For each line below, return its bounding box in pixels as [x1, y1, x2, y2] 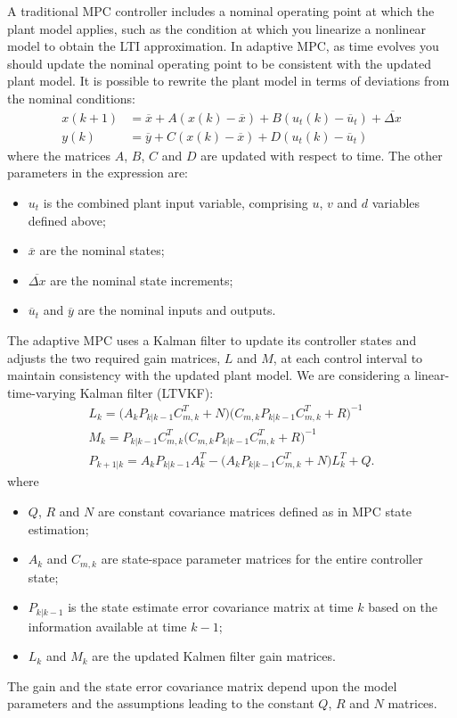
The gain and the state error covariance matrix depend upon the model [7, 676, 397, 695]
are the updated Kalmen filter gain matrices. [92, 647, 336, 665]
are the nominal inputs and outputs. [78, 301, 276, 319]
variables [371, 194, 420, 212]
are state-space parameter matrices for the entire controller [101, 549, 423, 568]
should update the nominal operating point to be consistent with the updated [7, 54, 431, 72]
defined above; [28, 210, 106, 229]
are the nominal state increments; [50, 270, 233, 289]
